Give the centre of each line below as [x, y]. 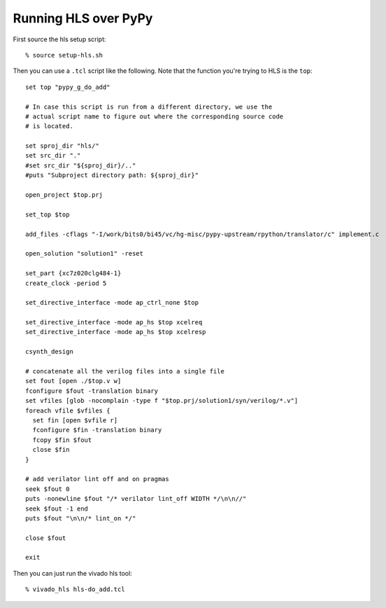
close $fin [51, 450]
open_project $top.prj [64, 195]
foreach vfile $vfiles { [68, 410]
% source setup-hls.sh [64, 55]
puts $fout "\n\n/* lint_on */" [81, 518]
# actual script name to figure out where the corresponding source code [155, 116]
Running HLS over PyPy [83, 18]
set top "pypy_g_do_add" [68, 87]
